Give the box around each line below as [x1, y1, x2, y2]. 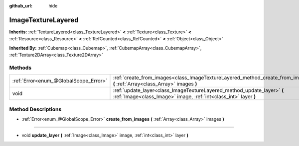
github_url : [9, 3, 32, 8]
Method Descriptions [9, 106, 62, 113]
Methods [9, 64, 32, 71]
